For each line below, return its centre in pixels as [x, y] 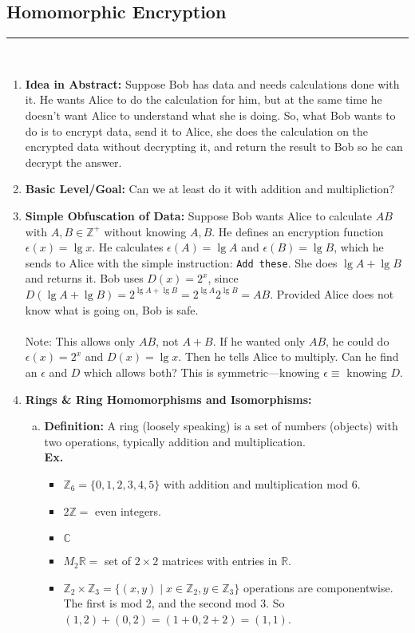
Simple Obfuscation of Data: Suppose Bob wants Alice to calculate [198, 215]
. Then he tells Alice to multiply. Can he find [289, 356]
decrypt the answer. [73, 162]
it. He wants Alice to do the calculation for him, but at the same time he [204, 99]
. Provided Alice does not [332, 293]
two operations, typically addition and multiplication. [175, 441]
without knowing [145, 231]
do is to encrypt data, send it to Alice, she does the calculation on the [197, 131]
